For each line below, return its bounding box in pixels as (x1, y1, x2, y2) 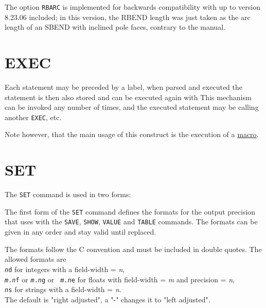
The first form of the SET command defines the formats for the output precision (5, 206, 256, 217)
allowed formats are (5, 254, 66, 264)
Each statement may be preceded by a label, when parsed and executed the (5, 81, 242, 92)
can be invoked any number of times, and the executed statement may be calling (5, 102, 259, 112)
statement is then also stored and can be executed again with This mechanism (5, 91, 252, 102)
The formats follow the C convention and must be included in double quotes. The (5, 243, 262, 254)
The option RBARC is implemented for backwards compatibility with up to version (5, 2, 260, 12)
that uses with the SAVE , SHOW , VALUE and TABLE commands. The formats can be (5, 216, 258, 227)
